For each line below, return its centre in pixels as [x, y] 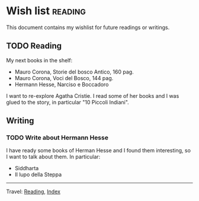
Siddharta [27, 168]
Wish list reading [46, 11]
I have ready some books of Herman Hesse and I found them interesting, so [99, 151]
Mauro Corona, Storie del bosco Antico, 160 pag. [74, 72]
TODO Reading [34, 46]
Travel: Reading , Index [33, 192]
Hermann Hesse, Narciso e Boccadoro [62, 84]
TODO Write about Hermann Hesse [57, 138]
